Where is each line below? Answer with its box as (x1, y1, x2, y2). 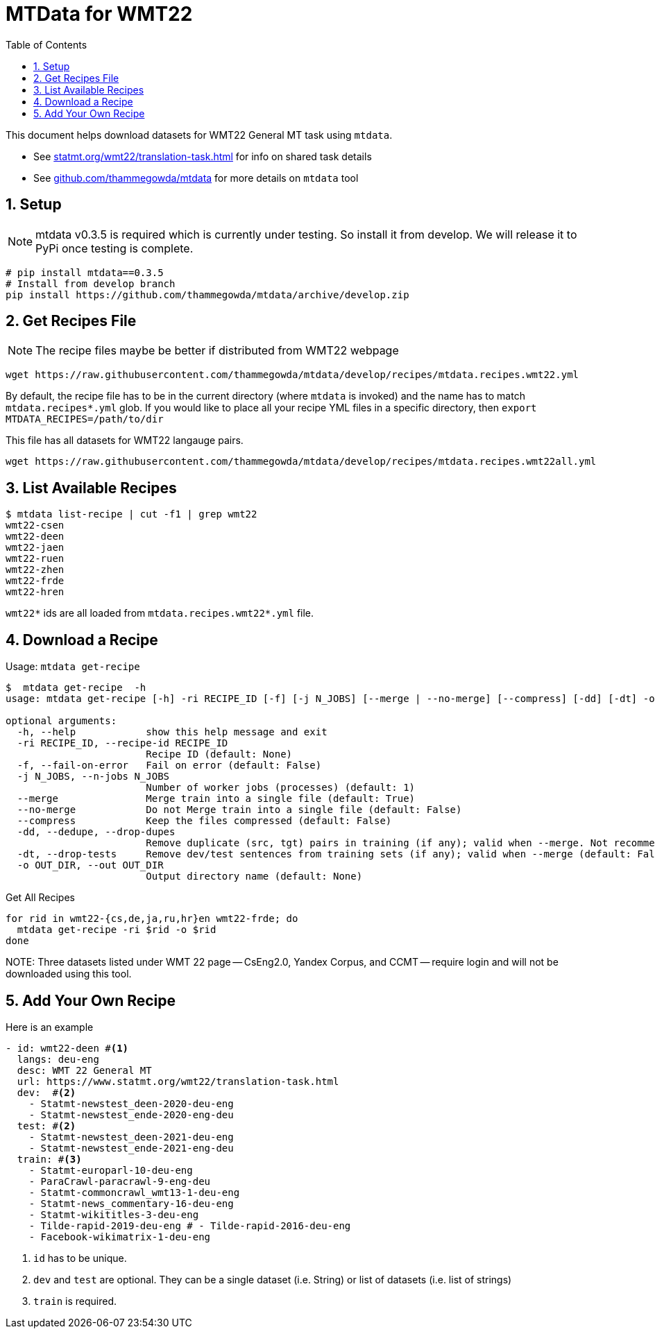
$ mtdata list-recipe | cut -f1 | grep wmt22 (6, 508, 257, 520)
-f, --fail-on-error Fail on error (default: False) (17, 760, 322, 771)
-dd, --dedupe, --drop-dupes (17, 826, 176, 838)
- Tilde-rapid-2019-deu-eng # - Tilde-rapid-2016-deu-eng (28, 1220, 351, 1231)
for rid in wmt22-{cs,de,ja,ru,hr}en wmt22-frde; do (6, 913, 298, 925)
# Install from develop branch (6, 277, 176, 289)
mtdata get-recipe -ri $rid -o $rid (17, 924, 216, 936)
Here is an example (6, 1020, 94, 1033)
